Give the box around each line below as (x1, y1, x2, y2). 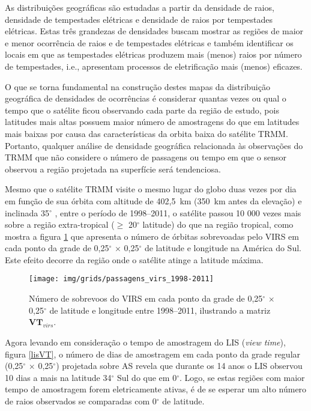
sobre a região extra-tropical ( (5, 218, 115, 231)
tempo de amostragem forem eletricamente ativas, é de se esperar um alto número (5, 383, 307, 395)
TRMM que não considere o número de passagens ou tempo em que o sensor (5, 151, 286, 163)
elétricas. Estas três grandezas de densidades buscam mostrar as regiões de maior (5, 25, 304, 37)
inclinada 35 (5, 206, 49, 219)
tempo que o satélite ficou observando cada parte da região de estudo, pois (5, 103, 279, 116)
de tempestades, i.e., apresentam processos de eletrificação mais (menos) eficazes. (5, 59, 303, 72)
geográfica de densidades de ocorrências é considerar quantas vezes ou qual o (5, 92, 286, 105)
